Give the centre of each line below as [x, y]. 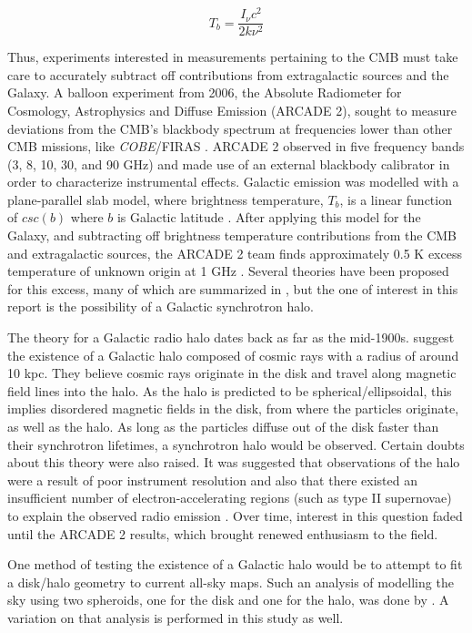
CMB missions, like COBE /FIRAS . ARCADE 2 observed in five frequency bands [236, 146]
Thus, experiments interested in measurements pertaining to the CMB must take [233, 57]
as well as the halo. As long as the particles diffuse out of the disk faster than [223, 427]
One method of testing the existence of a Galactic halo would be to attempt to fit [235, 564]
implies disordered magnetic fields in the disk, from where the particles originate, [233, 408]
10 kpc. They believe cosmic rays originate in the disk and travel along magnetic [232, 373]
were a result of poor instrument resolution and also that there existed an [212, 480]
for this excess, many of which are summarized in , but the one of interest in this [233, 288]
